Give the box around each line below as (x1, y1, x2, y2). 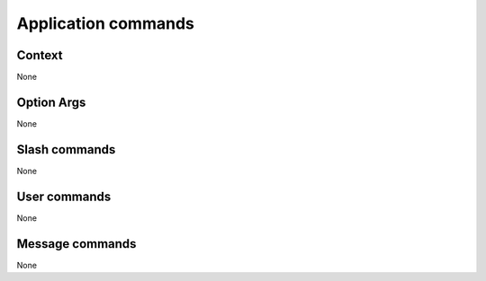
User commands (16, 189, 112, 204)
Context (16, 48, 63, 63)
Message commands (16, 236, 137, 251)
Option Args (16, 94, 86, 110)
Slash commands (16, 142, 116, 157)
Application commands (16, 13, 195, 33)
